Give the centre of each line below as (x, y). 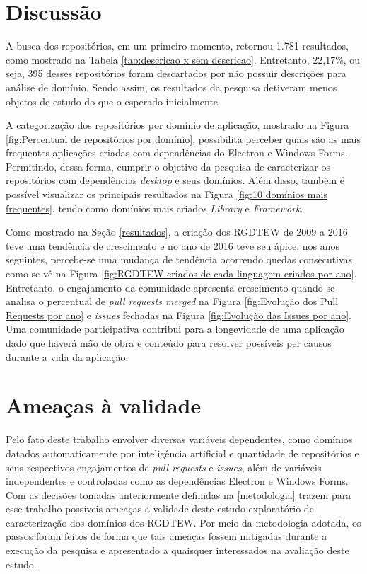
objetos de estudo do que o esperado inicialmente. (113, 101)
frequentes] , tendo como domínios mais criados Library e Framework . (155, 208)
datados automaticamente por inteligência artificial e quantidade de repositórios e (182, 453)
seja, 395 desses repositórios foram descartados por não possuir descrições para (176, 73)
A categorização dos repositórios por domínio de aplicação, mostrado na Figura (177, 125)
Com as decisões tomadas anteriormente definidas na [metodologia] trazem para (179, 494)
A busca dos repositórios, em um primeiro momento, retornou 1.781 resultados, (177, 46)
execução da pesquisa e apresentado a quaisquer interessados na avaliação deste (177, 550)
